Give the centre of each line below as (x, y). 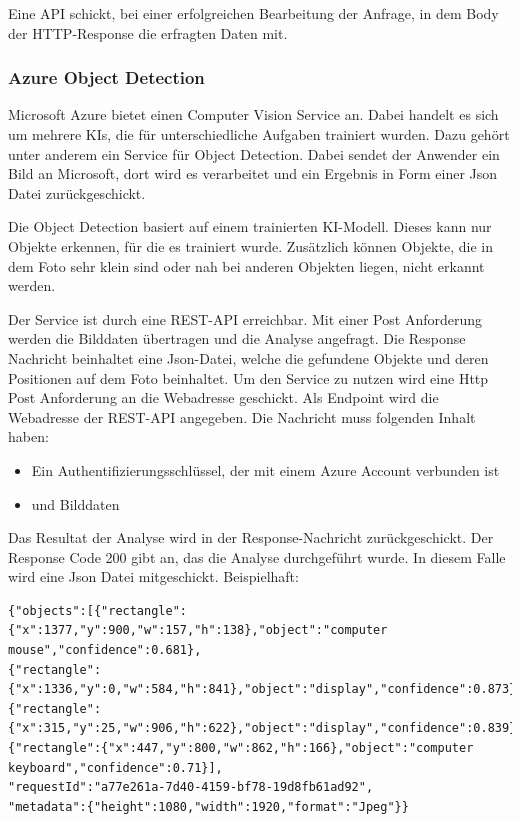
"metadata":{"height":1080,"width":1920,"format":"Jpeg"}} (208, 806)
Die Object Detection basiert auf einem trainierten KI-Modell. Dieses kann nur (250, 226)
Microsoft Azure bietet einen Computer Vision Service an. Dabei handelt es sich (253, 114)
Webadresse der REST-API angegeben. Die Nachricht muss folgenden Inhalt (242, 416)
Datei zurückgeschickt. (77, 192)
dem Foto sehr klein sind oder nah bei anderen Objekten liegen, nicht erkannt (246, 265)
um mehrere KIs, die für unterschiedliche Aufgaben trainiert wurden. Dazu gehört (259, 134)
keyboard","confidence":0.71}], (115, 767)
